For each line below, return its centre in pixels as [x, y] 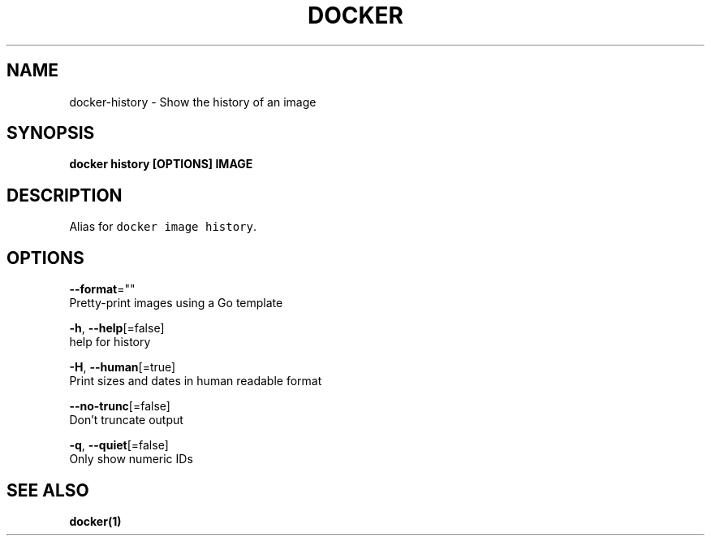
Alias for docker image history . [163, 227]
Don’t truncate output [126, 420]
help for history [110, 342]
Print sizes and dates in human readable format [196, 381]
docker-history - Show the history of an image [193, 102]
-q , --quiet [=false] [119, 445]
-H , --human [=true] [123, 367]
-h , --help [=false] [117, 328]
